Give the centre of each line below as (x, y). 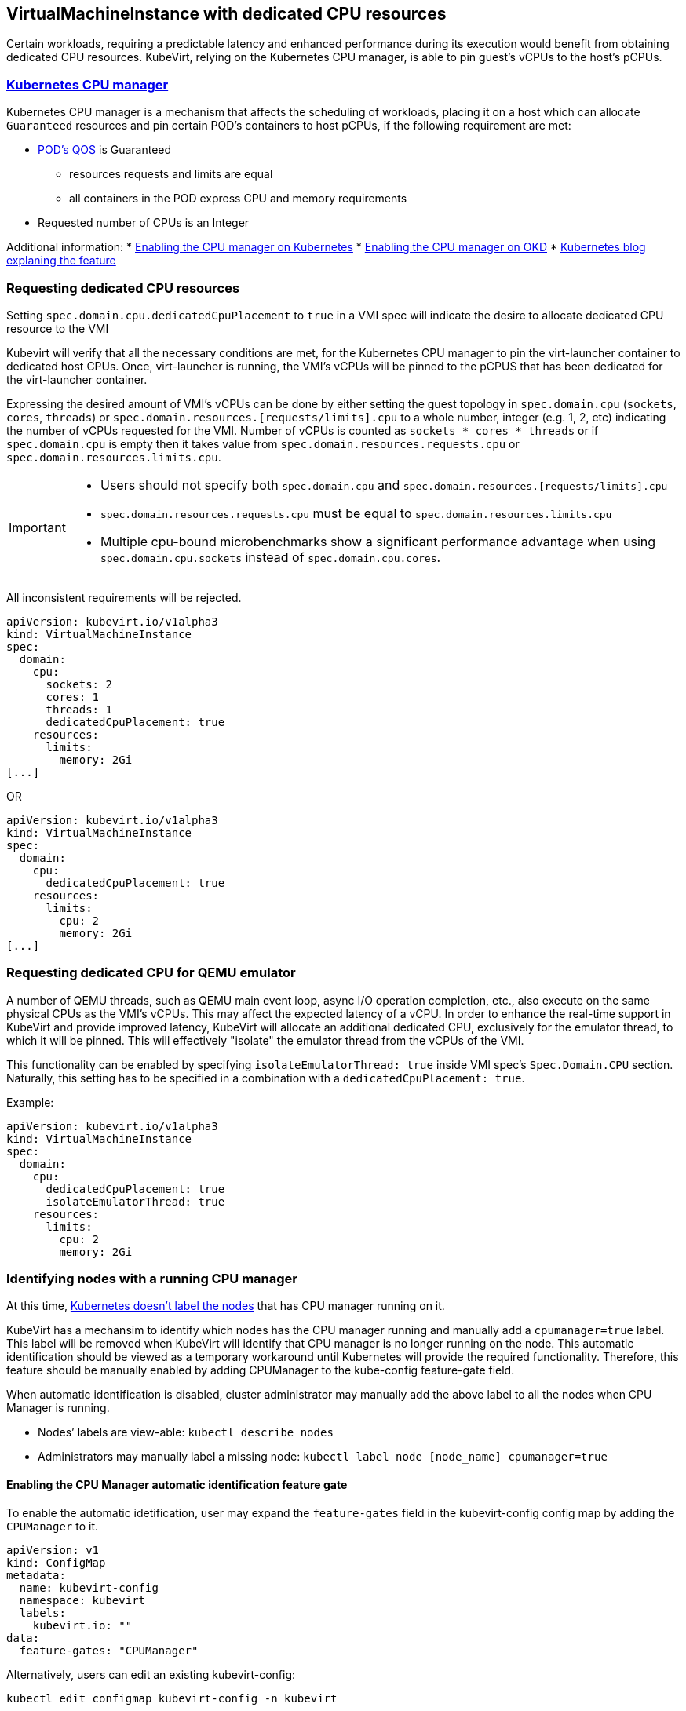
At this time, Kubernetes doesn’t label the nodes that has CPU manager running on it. (226, 1306)
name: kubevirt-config (89, 1587)
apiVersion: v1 (53, 1550)
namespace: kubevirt (82, 1600)
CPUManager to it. (53, 1526)
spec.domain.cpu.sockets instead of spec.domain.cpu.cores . (270, 557)
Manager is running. (58, 1408)
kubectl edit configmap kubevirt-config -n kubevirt (172, 1698)
